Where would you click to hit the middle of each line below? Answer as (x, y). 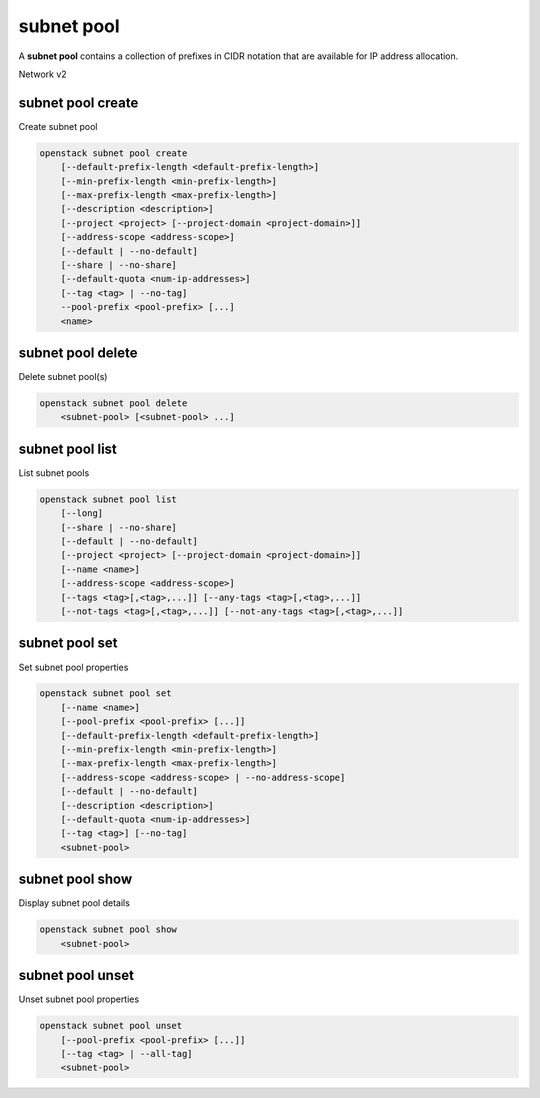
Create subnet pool (58, 126)
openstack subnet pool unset (111, 1026)
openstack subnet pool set (105, 693)
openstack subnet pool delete (113, 403)
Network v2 (42, 74)
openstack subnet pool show (108, 929)
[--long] (82, 513)
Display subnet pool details (74, 903)
